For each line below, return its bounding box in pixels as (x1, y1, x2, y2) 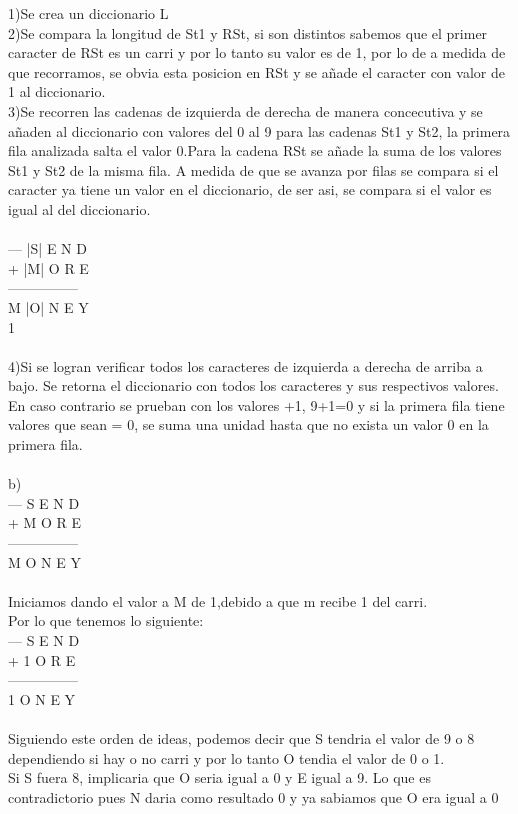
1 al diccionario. (8, 81, 106, 102)
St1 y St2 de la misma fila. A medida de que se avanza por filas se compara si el (8, 159, 499, 180)
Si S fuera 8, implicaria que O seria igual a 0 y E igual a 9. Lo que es (8, 767, 431, 788)
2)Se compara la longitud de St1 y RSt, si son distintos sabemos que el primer (8, 22, 488, 43)
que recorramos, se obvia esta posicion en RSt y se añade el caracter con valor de (8, 61, 505, 82)
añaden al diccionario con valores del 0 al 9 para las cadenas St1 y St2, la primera (8, 120, 511, 141)
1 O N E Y (8, 688, 76, 709)
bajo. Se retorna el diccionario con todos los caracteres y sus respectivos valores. (8, 375, 499, 396)
